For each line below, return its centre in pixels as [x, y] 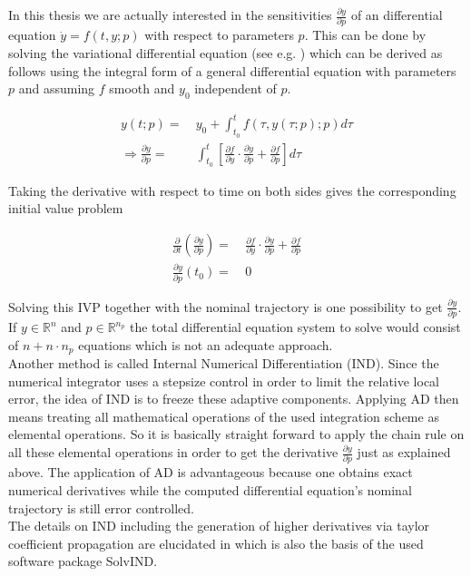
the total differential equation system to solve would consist [295, 327]
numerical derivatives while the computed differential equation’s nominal [210, 489]
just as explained [404, 452]
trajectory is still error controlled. [101, 508]
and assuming [57, 88]
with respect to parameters [219, 35]
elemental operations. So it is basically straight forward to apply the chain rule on [236, 434]
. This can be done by [365, 35]
